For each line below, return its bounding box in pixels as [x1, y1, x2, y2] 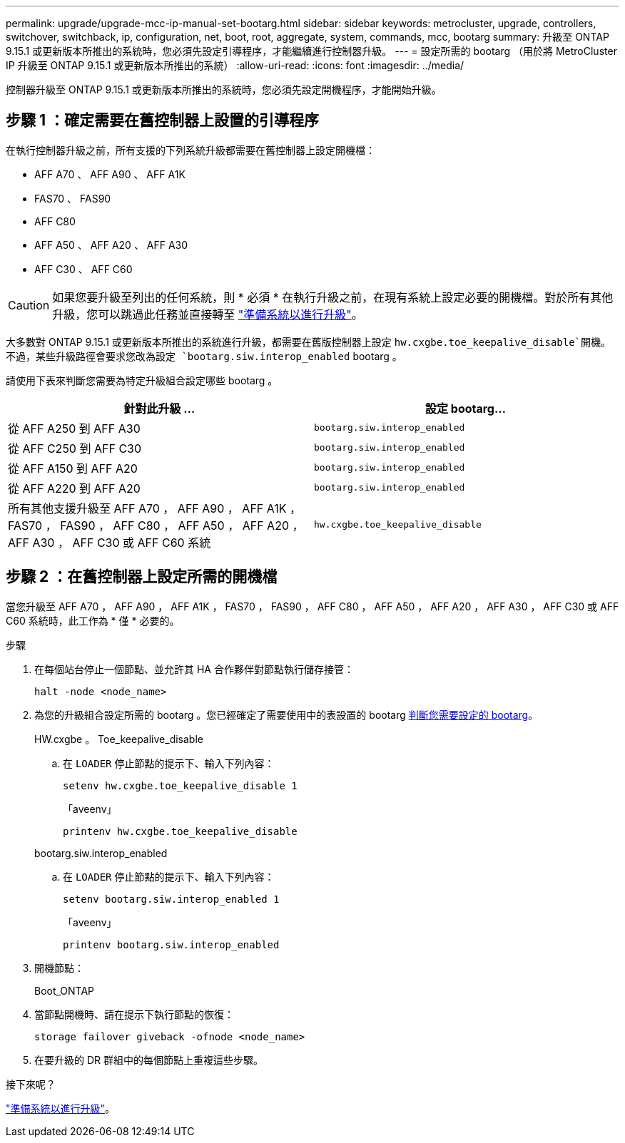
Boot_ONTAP [34, 984, 95, 997]
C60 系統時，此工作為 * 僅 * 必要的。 [6, 614, 180, 627]
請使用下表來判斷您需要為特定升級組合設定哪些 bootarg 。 [6, 374, 278, 386]
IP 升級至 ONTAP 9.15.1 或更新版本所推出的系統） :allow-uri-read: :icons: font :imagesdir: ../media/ [6, 59, 464, 71]
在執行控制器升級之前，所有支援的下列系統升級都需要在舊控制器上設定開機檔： [6, 143, 375, 156]
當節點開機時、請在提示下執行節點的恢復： [34, 1008, 234, 1020]
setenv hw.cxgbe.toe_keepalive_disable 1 [63, 779, 298, 791]
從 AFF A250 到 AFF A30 [8, 421, 141, 436]
